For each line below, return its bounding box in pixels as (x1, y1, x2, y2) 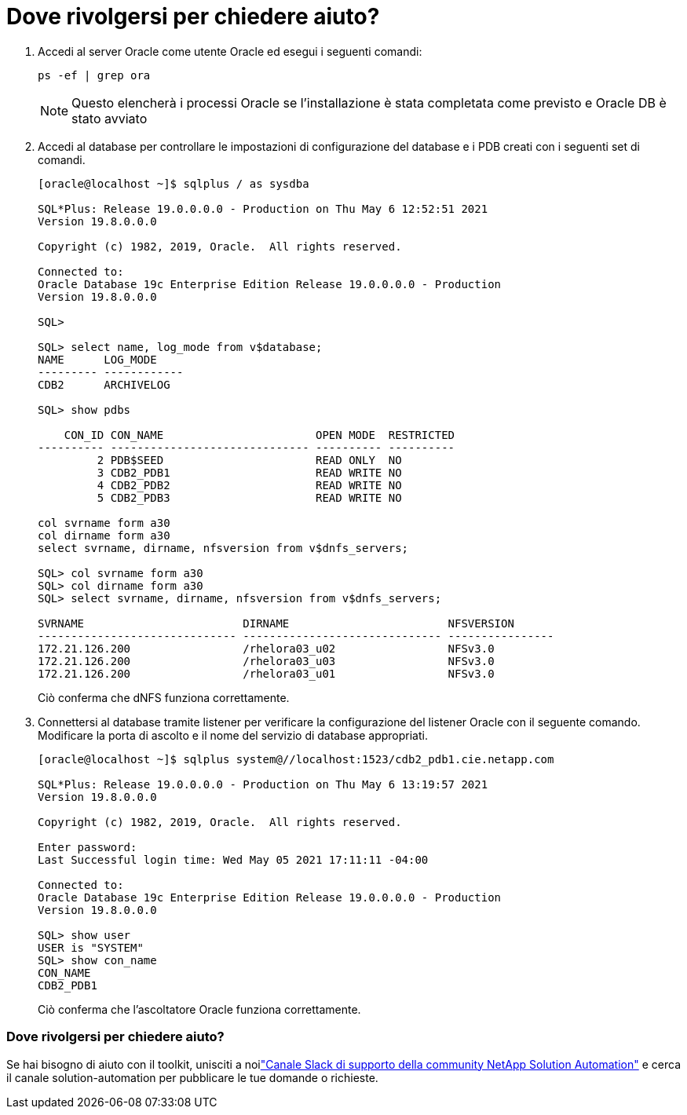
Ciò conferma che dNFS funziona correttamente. (38, 690, 290, 704)
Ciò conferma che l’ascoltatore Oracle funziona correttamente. (38, 1002, 361, 1016)
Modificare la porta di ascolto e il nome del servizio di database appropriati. (38, 728, 428, 742)
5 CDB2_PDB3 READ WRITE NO (97, 491, 402, 504)
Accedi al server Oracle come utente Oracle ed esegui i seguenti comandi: (38, 44, 422, 58)
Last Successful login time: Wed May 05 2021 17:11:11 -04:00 (38, 853, 429, 866)
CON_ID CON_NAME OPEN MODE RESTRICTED (64, 428, 455, 441)
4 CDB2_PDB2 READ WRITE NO (97, 478, 402, 492)
